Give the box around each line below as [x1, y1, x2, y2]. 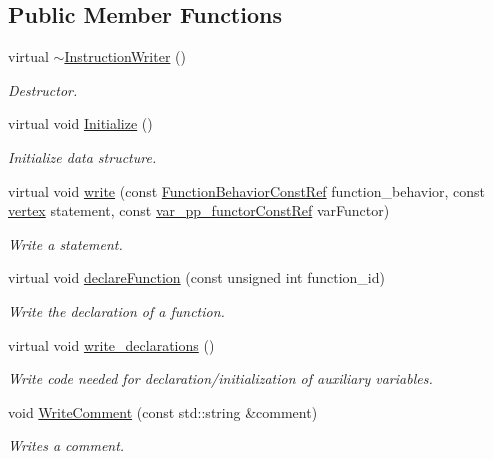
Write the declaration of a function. [8, 300, 225, 321]
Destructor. [8, 79, 78, 100]
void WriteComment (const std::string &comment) [8, 401, 318, 422]
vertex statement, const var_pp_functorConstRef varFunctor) [8, 200, 390, 221]
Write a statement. [8, 233, 123, 254]
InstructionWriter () [64, 46, 186, 67]
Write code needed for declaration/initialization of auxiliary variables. [8, 368, 433, 389]
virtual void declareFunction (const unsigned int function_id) [8, 267, 385, 288]
